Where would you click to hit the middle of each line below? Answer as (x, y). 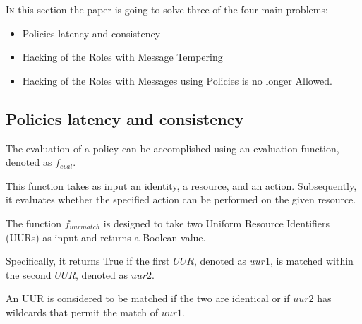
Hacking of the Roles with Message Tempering (122, 57)
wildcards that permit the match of (82, 312)
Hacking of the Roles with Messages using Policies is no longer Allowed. (177, 80)
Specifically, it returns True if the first (88, 261)
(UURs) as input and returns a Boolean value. (106, 237)
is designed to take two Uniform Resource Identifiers (217, 223)
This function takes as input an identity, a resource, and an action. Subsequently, (181, 185)
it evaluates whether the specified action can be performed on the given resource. (181, 199)
